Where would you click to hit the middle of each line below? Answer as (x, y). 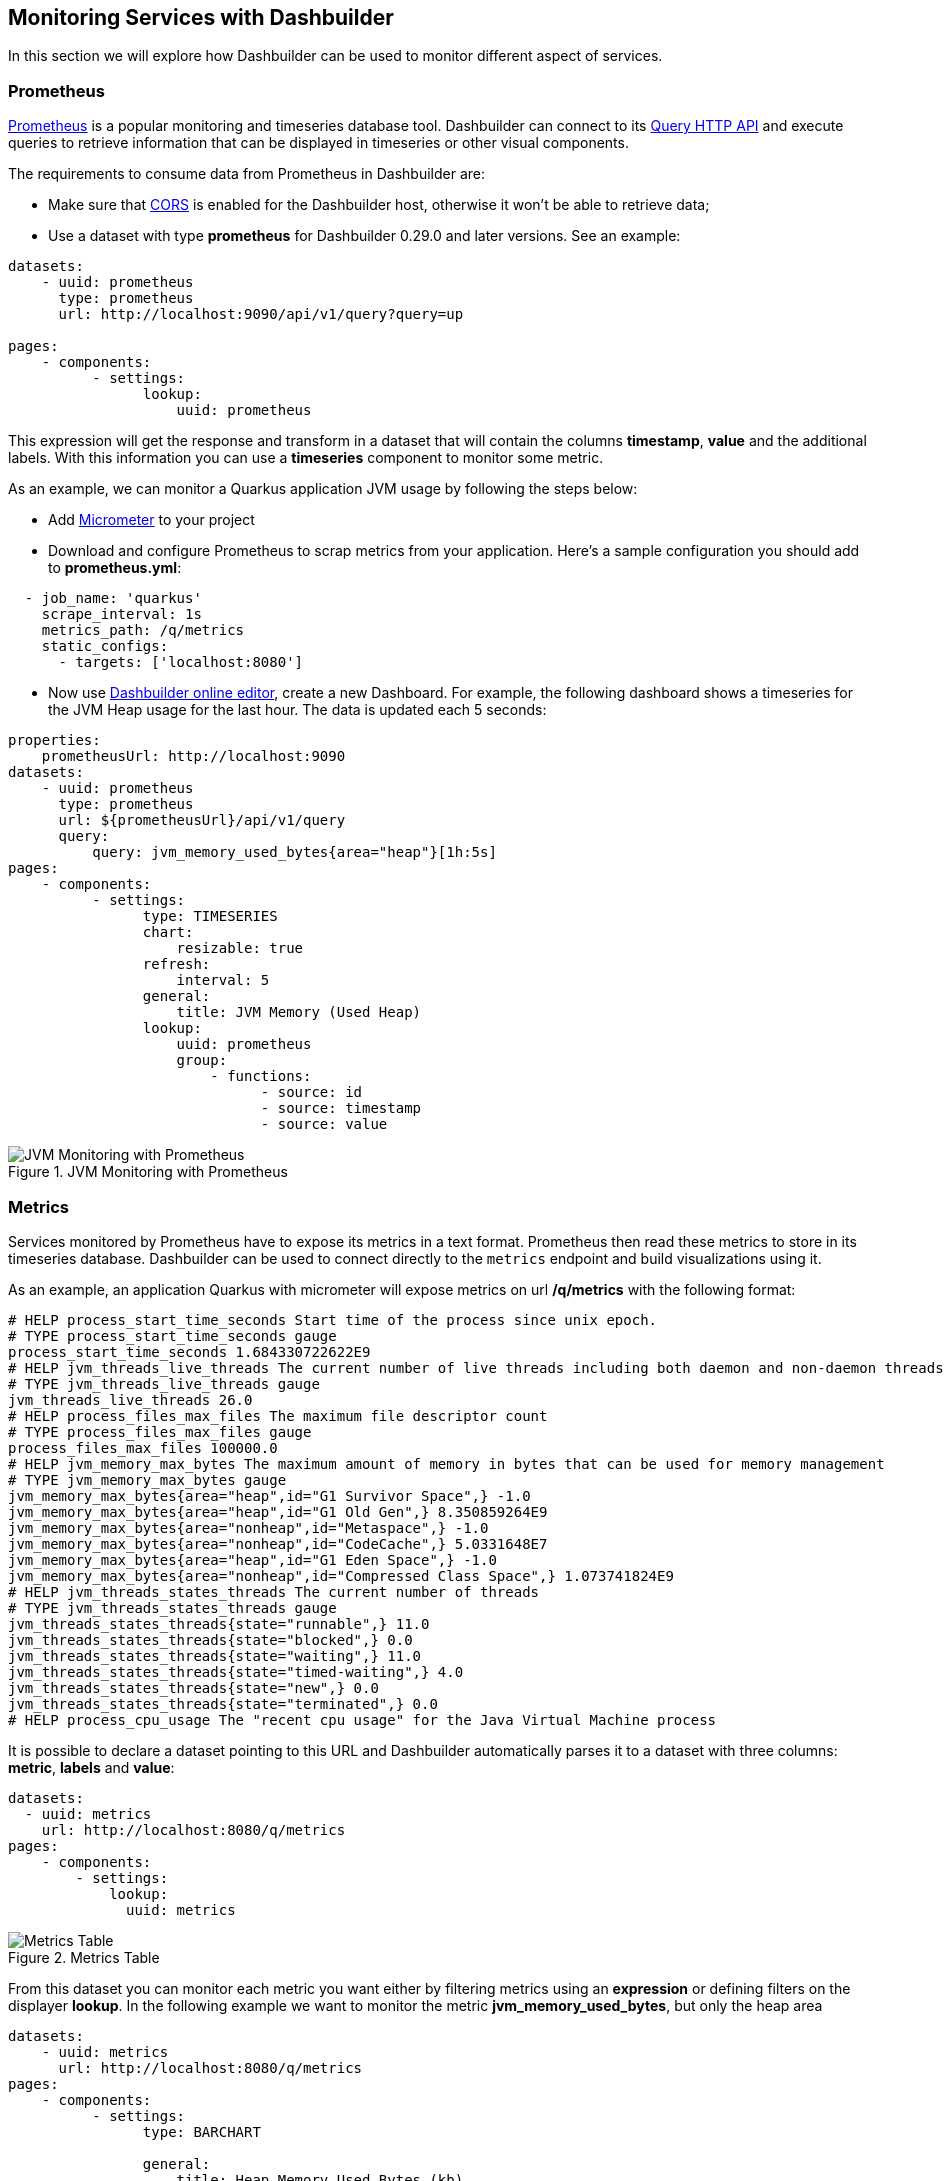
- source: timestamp (341, 1108)
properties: (54, 740)
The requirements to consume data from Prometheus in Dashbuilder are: (247, 174)
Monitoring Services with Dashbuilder (201, 17)
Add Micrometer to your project (151, 520)
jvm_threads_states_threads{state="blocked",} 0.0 (210, 1639)
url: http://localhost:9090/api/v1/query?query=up (261, 314)
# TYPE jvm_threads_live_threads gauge (164, 1383)
